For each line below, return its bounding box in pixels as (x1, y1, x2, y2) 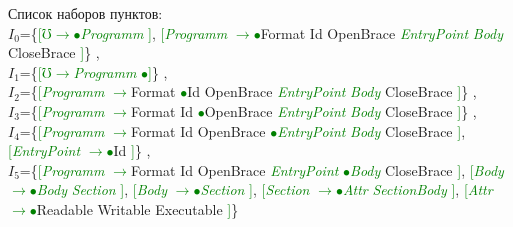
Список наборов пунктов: (8, 3, 163, 23)
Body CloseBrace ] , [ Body (350, 159, 504, 180)
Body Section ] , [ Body (36, 179, 167, 200)
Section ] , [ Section (200, 179, 310, 200)
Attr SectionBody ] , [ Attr (342, 179, 493, 200)
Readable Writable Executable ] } (36, 198, 239, 219)
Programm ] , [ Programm (80, 22, 228, 43)
